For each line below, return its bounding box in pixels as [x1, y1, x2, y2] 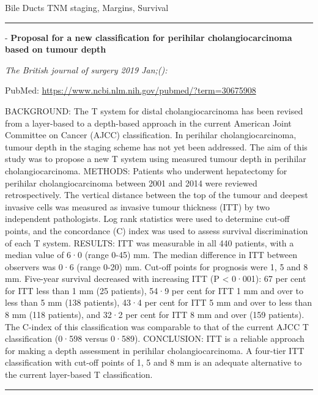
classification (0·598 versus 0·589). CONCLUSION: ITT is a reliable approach [5, 332, 305, 345]
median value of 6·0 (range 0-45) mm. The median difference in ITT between [5, 248, 297, 261]
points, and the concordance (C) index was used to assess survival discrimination [5, 224, 308, 237]
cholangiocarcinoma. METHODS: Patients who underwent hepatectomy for [5, 164, 287, 177]
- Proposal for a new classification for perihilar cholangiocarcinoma [5, 31, 292, 43]
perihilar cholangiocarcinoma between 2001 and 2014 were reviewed [5, 176, 257, 189]
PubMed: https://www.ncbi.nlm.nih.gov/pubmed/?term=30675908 [5, 84, 256, 97]
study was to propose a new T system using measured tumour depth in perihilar [5, 152, 306, 165]
